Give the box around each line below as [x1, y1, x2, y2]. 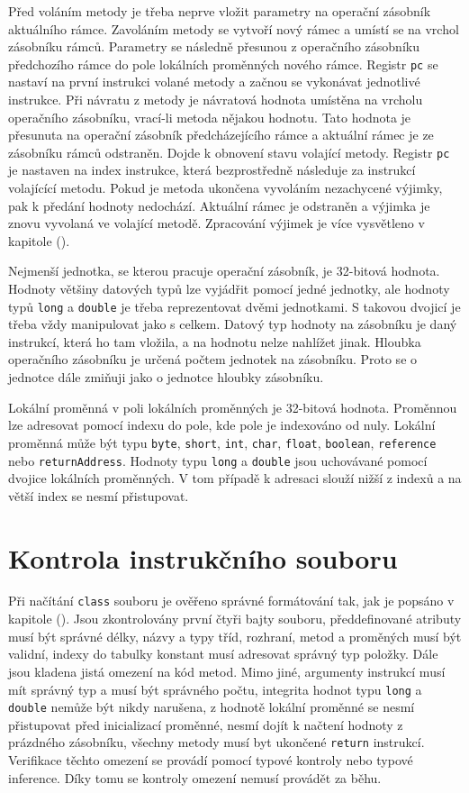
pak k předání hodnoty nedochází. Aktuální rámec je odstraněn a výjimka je [8, 196, 430, 214]
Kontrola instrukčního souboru [8, 539, 398, 576]
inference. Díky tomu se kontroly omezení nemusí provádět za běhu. [8, 768, 382, 787]
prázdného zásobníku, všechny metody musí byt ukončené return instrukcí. [8, 733, 425, 752]
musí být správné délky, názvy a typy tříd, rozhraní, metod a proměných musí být [8, 626, 462, 645]
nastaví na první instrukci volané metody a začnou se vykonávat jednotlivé [8, 72, 420, 91]
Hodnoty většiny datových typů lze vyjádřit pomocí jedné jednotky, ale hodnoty [8, 279, 450, 298]
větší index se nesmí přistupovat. [8, 486, 189, 505]
